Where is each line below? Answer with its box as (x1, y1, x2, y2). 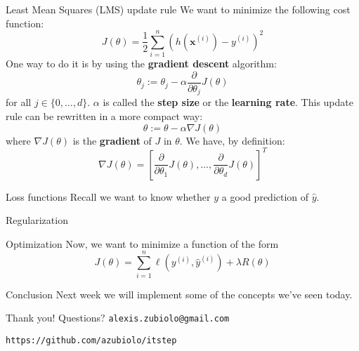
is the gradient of (72, 133, 152, 147)
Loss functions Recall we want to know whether (6, 189, 211, 204)
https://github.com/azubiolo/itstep (6, 335, 177, 345)
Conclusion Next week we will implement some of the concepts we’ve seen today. (6, 286, 353, 301)
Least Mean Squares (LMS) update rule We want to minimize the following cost (6, 2, 351, 16)
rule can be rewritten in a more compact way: (6, 109, 203, 124)
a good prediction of (221, 189, 309, 204)
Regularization (6, 213, 68, 227)
